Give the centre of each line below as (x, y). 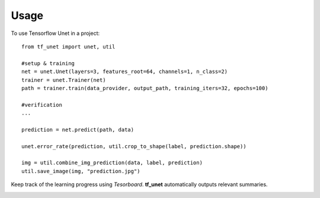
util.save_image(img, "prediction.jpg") (81, 171)
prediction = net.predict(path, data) (78, 130)
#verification (42, 105)
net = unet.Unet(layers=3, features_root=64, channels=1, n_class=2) (125, 72)
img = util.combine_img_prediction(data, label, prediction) (112, 163)
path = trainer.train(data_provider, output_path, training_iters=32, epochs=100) (145, 88)
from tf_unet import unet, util (68, 47)
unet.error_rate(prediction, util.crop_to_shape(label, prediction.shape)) (134, 146)
